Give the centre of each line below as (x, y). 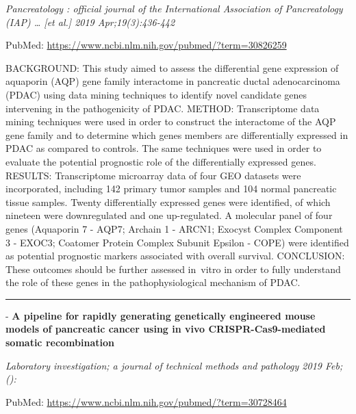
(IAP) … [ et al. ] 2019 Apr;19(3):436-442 (90, 22)
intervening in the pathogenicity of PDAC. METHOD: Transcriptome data (163, 108)
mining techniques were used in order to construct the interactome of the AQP (171, 121)
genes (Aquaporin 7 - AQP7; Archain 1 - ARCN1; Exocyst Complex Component (174, 228)
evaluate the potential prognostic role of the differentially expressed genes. (161, 161)
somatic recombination (60, 342)
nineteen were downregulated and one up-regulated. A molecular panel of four (169, 215)
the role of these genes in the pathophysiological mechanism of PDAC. (153, 282)
